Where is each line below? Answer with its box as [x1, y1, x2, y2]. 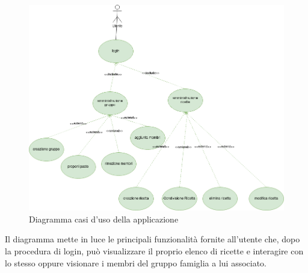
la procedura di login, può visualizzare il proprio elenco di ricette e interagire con [5, 244, 304, 257]
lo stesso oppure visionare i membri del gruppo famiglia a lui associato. [5, 256, 267, 269]
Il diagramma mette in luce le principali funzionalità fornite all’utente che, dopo [5, 233, 300, 245]
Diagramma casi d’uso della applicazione [29, 212, 179, 225]
